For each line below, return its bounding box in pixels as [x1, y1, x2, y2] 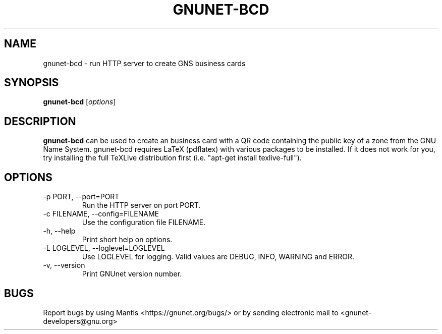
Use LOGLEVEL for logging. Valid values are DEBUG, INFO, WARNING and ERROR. [82, 252, 354, 261]
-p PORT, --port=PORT [43, 192, 120, 201]
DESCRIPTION [4, 115, 76, 128]
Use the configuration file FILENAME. [82, 218, 206, 227]
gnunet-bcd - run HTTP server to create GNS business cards [43, 59, 246, 68]
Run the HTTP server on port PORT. [82, 201, 201, 210]
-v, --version [43, 261, 85, 270]
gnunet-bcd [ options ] [43, 97, 116, 106]
